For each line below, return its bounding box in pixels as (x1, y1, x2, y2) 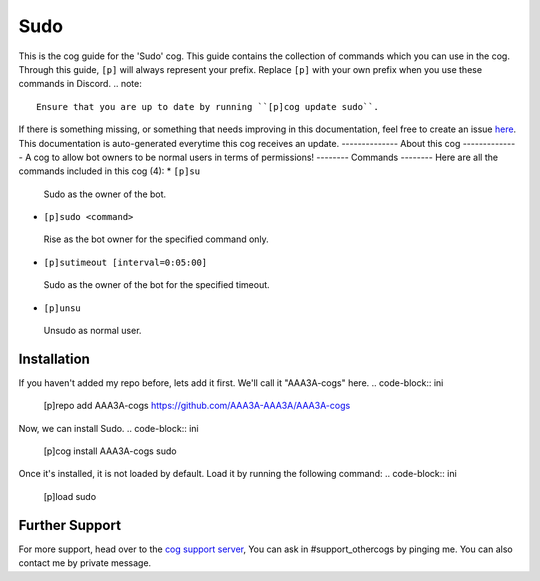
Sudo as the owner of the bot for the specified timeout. (43, 279, 270, 291)
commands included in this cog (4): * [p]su (18, 165, 200, 177)
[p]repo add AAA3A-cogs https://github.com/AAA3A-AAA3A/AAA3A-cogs (43, 400, 351, 412)
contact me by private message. (18, 557, 152, 569)
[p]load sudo (43, 490, 97, 502)
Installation (18, 350, 90, 367)
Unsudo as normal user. (43, 325, 142, 337)
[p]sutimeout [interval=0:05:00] (43, 256, 208, 268)
